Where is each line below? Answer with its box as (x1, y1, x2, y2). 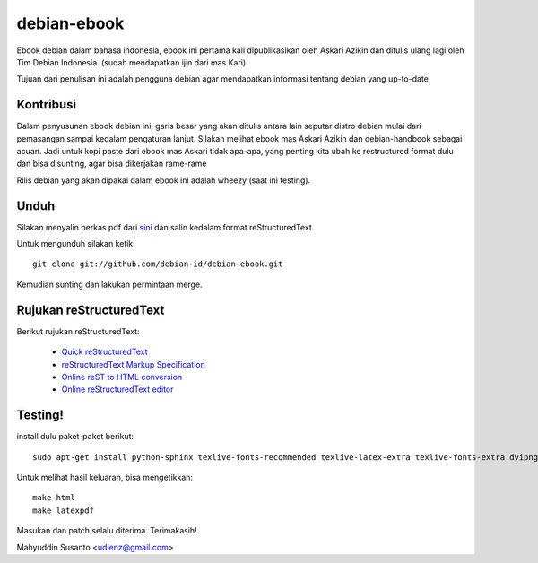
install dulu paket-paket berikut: (16, 431, 134, 442)
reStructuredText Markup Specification (61, 359, 205, 369)
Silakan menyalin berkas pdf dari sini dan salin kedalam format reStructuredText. (16, 221, 315, 232)
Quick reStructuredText (61, 346, 148, 358)
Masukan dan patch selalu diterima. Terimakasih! (16, 525, 197, 536)
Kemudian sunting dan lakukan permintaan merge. (16, 279, 203, 290)
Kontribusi (16, 97, 77, 112)
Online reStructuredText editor (61, 384, 174, 394)
